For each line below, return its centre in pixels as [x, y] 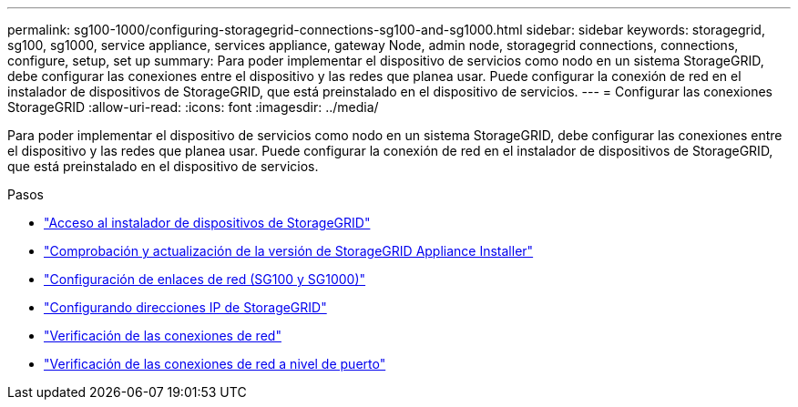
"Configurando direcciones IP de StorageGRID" [185, 307]
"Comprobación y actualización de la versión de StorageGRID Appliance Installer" [289, 251]
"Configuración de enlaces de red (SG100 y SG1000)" [205, 279]
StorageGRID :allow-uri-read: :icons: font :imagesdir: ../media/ [193, 107]
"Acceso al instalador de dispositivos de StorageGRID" [207, 223]
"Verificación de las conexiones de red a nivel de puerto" [215, 364]
